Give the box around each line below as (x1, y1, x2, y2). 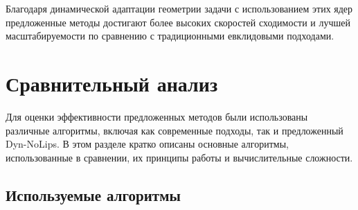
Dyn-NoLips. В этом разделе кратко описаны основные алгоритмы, (6, 137, 289, 151)
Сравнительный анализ (6, 69, 218, 97)
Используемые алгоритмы (6, 184, 181, 205)
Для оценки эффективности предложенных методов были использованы (6, 109, 308, 123)
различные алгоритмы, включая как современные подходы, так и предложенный (6, 123, 343, 137)
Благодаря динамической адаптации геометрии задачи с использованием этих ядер (6, 1, 353, 15)
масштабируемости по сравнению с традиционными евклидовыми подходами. (6, 28, 334, 43)
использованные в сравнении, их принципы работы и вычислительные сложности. (6, 150, 353, 164)
